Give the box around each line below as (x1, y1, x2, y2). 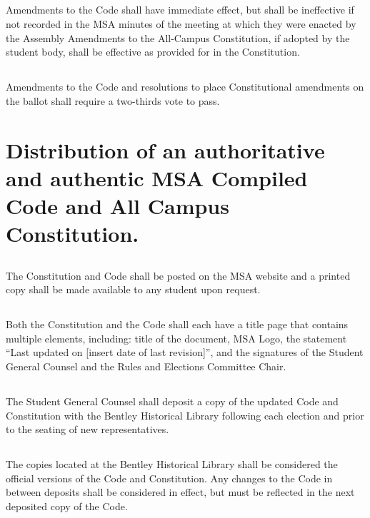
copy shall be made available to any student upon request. (6, 282, 261, 297)
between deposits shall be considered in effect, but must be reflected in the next (6, 484, 355, 499)
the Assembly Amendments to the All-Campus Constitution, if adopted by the (6, 30, 350, 45)
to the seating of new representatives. (6, 422, 169, 437)
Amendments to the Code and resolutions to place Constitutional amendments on (6, 79, 364, 94)
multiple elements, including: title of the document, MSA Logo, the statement (6, 330, 347, 345)
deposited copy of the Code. (6, 498, 128, 513)
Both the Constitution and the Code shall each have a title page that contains (6, 317, 349, 332)
